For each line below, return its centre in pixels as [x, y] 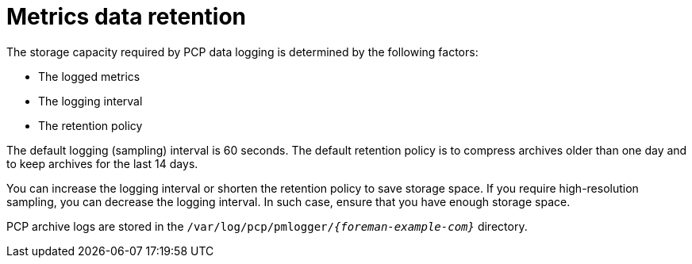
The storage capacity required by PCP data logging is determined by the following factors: [242, 52]
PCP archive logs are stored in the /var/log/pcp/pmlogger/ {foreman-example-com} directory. [267, 226]
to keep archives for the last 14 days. [102, 163]
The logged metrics [89, 76]
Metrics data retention [127, 17]
